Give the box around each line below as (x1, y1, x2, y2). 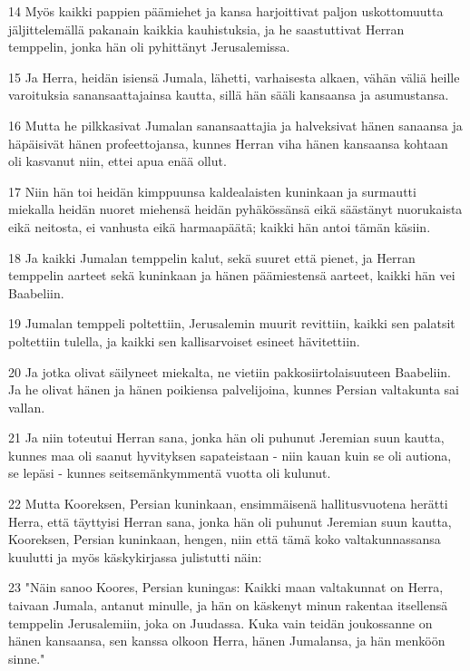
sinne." (8, 648, 45, 667)
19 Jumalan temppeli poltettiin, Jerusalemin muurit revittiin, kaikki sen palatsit (8, 314, 455, 333)
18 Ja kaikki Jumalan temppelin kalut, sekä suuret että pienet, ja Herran (8, 248, 416, 267)
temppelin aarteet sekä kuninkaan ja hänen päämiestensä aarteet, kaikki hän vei (8, 266, 455, 285)
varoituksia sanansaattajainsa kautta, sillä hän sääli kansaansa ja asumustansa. (8, 85, 449, 104)
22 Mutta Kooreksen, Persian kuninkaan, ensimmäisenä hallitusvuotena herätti (8, 494, 448, 513)
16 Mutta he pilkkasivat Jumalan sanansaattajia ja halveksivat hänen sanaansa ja (8, 115, 463, 134)
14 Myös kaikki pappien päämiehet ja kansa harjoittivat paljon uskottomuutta (8, 2, 444, 20)
